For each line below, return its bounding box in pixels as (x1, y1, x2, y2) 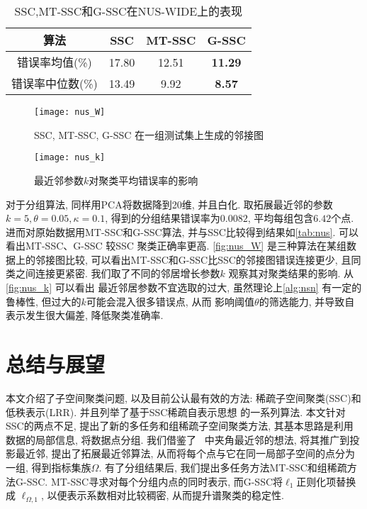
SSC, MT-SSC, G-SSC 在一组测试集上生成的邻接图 (34, 127, 264, 142)
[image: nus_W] (34, 107, 106, 117)
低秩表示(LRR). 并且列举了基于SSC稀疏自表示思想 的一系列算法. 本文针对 (6, 404, 346, 419)
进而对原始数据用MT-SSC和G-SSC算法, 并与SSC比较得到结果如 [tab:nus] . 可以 (6, 224, 359, 239)
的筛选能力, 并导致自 (259, 293, 355, 308)
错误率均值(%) (17, 54, 92, 70)
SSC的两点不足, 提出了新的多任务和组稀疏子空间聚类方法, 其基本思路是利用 (6, 418, 354, 433)
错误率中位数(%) (11, 75, 98, 91)
